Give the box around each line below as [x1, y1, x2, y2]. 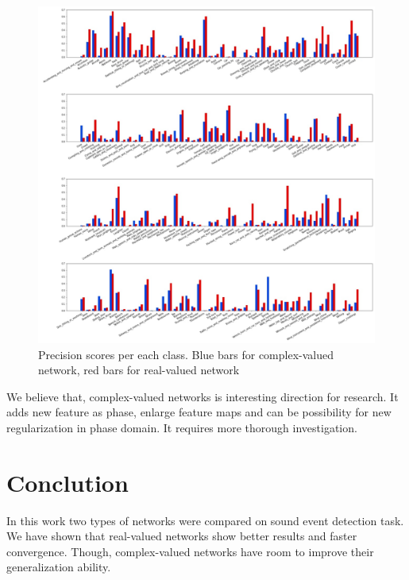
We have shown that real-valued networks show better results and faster [6, 528, 357, 544]
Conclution [6, 466, 129, 498]
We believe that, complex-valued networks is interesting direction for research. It [6, 388, 399, 404]
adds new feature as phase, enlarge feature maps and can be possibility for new [6, 404, 392, 420]
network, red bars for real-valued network [38, 362, 240, 378]
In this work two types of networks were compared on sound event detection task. [6, 512, 404, 528]
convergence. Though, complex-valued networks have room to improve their [6, 543, 374, 559]
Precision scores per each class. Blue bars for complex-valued [38, 346, 334, 362]
